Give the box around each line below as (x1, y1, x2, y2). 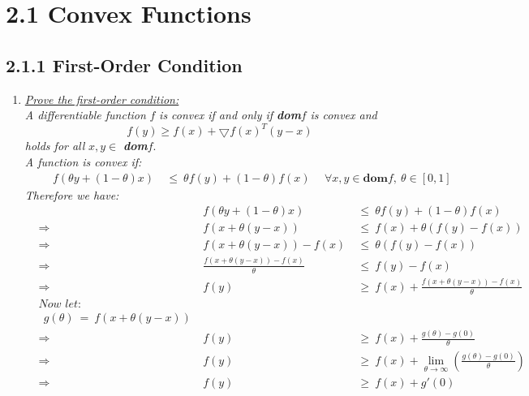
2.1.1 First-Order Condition (6, 52, 243, 77)
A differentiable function (24, 106, 146, 123)
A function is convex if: (24, 153, 142, 170)
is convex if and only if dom (159, 106, 301, 123)
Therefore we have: (24, 186, 119, 203)
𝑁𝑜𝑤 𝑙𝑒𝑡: (38, 298, 81, 310)
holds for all (24, 137, 85, 154)
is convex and (310, 106, 377, 123)
